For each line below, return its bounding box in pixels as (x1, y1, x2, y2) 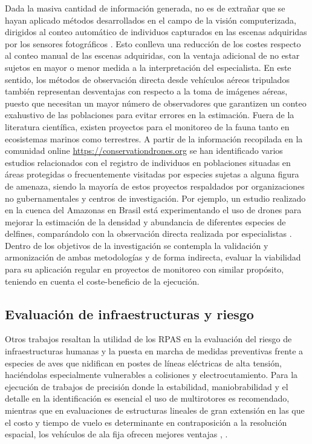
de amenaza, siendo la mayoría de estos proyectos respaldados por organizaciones (5, 179, 305, 192)
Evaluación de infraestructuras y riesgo (5, 304, 254, 323)
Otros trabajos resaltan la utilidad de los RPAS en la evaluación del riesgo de (5, 333, 292, 345)
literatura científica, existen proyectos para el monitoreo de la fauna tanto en (5, 120, 290, 133)
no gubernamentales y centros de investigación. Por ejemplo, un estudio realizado (5, 191, 306, 204)
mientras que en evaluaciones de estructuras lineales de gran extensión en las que (5, 404, 305, 417)
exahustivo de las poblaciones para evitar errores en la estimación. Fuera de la (5, 108, 294, 121)
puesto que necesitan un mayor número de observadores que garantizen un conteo (5, 96, 307, 109)
